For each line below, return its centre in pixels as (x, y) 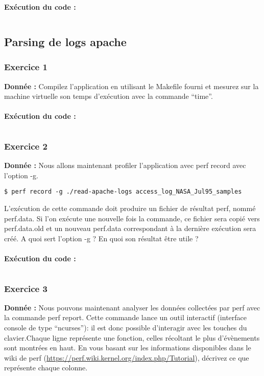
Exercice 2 (26, 146)
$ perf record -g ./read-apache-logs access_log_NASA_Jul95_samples (123, 192)
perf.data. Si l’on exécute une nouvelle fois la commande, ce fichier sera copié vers (132, 218)
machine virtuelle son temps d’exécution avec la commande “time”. (109, 96)
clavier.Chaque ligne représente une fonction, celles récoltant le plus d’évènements (132, 337)
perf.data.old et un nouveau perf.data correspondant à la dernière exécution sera (130, 228)
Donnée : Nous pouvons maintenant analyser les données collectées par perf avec (132, 307)
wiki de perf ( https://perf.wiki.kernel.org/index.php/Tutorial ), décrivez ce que (127, 357)
